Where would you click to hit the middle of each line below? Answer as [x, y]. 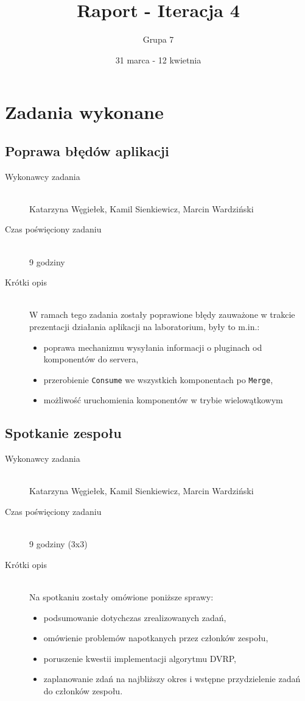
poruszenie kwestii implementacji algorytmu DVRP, [140, 658]
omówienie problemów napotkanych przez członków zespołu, [156, 638]
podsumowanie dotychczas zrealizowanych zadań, [135, 617]
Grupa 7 [158, 39]
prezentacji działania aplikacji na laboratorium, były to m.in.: [145, 327]
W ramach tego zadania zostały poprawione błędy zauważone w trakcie [162, 315]
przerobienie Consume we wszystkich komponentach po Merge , [158, 379]
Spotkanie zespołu [63, 433]
